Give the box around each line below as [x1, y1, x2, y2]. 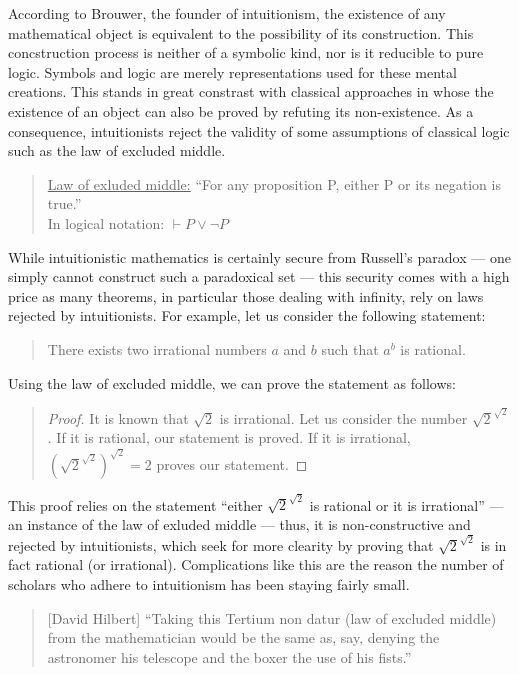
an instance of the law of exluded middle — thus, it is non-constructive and [8, 513, 471, 534]
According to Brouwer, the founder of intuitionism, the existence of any [8, 3, 446, 23]
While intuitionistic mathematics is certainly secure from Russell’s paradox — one [8, 246, 511, 267]
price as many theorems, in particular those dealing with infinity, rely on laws [8, 285, 484, 306]
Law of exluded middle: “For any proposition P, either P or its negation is [47, 173, 501, 194]
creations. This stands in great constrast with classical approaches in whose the [8, 81, 494, 102]
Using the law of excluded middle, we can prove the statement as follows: [8, 372, 456, 393]
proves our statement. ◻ [156, 453, 308, 474]
